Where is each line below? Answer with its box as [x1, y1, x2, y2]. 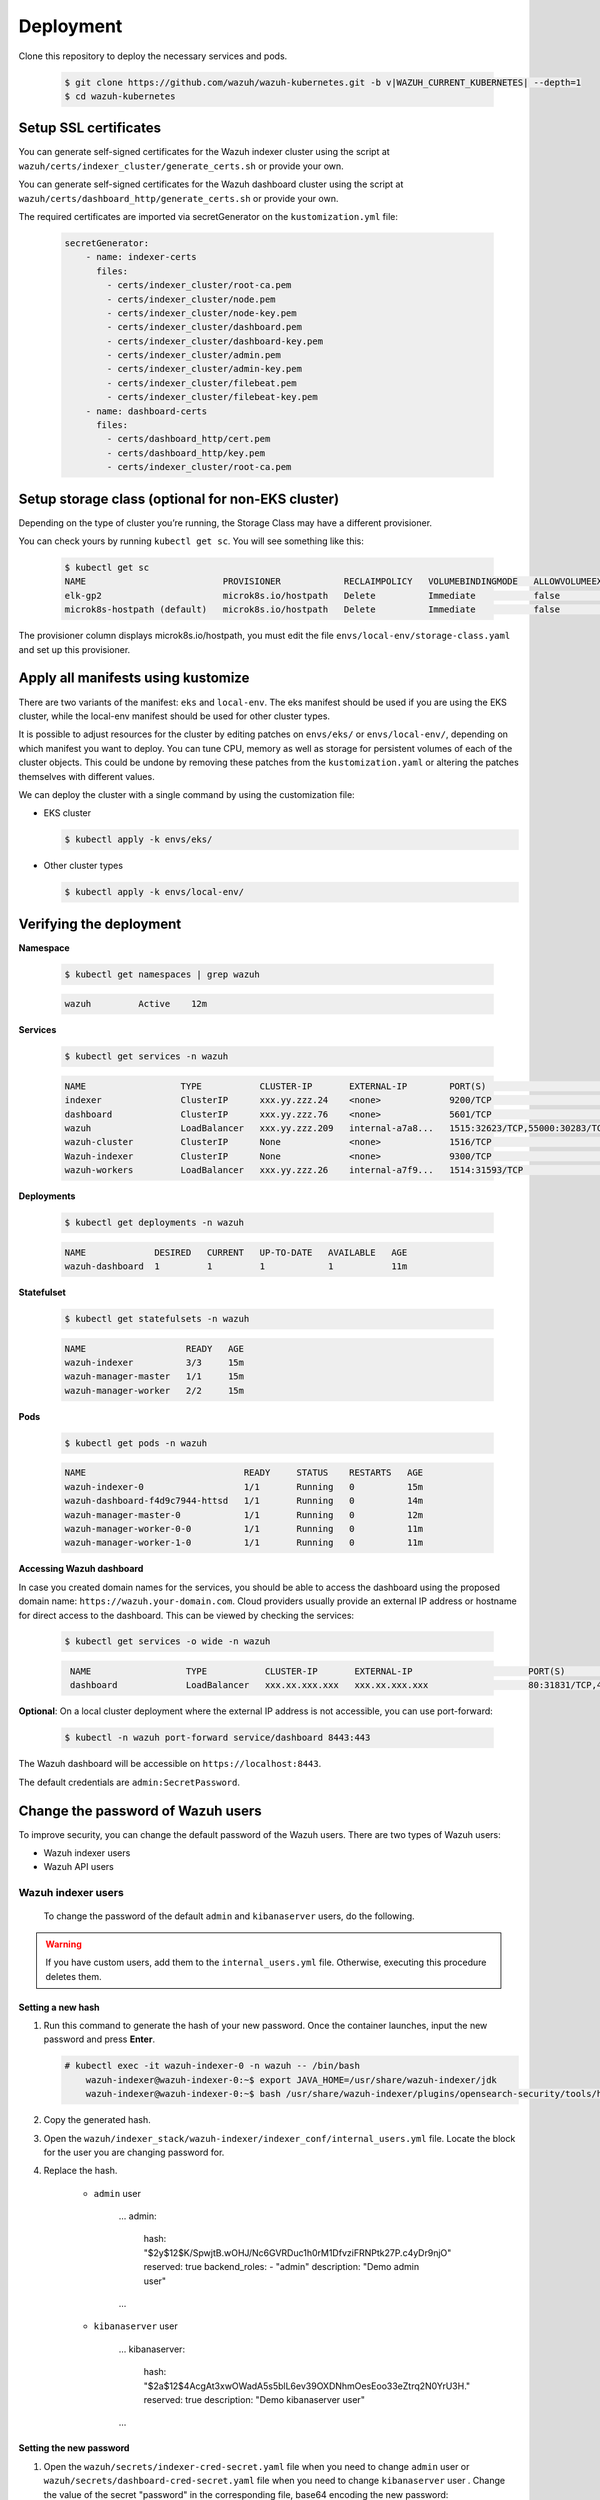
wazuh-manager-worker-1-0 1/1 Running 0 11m [64, 1537, 424, 1549]
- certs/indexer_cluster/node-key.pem [106, 307, 297, 319]
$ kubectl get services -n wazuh [64, 1051, 229, 1062]
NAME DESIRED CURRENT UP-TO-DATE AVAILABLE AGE [64, 1246, 408, 1258]
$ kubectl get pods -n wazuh [64, 1437, 208, 1449]
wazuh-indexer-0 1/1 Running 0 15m [64, 1481, 424, 1492]
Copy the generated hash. [43, 2114, 151, 2126]
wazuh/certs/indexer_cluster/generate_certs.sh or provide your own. [18, 160, 344, 172]
